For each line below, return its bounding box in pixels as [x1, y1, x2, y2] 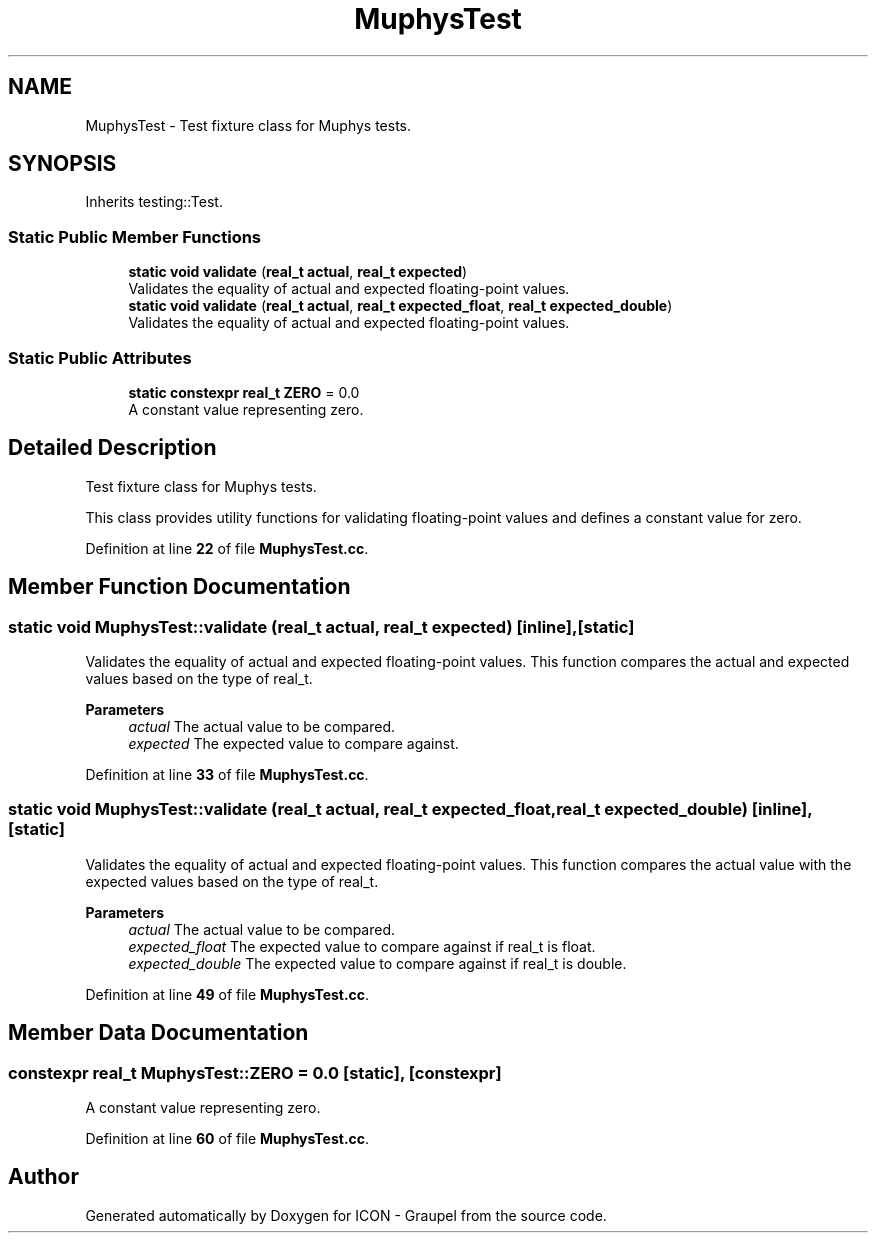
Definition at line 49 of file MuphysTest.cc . [85, 985, 370, 1003]
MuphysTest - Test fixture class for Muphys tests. [85, 116, 412, 134]
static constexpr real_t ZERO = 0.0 [128, 383, 360, 401]
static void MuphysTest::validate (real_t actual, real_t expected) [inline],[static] [8, 616, 635, 637]
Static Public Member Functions [8, 226, 262, 247]
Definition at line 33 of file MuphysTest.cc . [85, 766, 369, 783]
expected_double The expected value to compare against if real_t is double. [128, 954, 627, 972]
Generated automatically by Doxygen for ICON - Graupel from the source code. [85, 1206, 607, 1224]
